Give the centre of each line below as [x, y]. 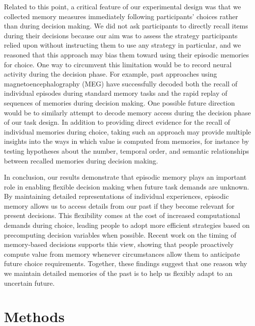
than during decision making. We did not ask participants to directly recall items [126, 26]
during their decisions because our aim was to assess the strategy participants [121, 35]
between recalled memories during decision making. [81, 160]
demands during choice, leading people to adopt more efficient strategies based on [127, 225]
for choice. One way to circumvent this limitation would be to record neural [118, 64]
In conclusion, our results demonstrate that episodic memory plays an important [125, 177]
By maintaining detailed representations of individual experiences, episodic [116, 196]
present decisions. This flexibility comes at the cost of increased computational [122, 215]
